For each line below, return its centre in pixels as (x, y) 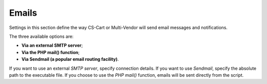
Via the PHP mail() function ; (51, 52)
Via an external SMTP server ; (52, 45)
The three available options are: (41, 36)
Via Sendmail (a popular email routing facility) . (70, 59)
